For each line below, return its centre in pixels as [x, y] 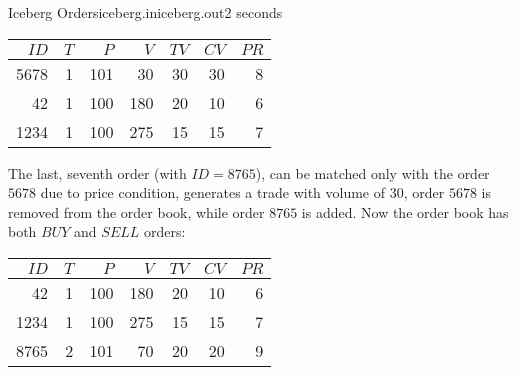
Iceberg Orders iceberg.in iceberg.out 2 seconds [145, 12]
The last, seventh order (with [97, 172]
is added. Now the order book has [405, 211]
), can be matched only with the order [372, 172]
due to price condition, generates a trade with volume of [213, 192]
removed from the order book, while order [136, 211]
